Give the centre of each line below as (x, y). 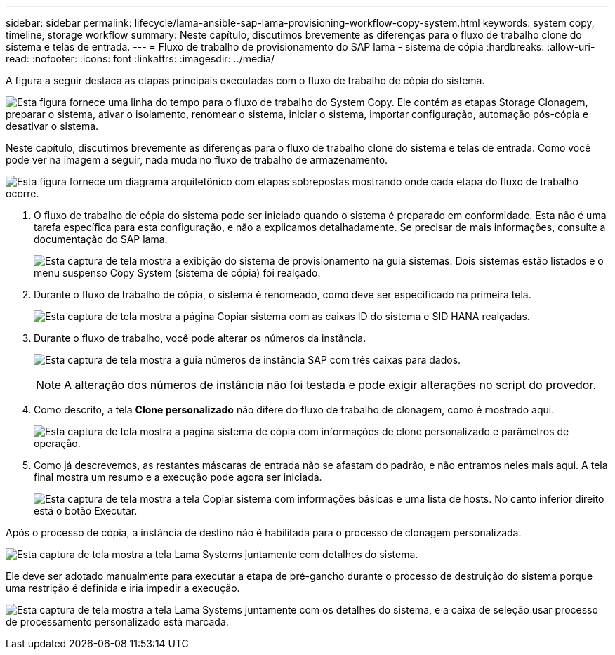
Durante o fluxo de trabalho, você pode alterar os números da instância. (200, 338)
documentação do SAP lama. (101, 239)
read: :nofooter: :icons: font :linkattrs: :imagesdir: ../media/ (140, 59)
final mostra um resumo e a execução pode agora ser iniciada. (178, 477)
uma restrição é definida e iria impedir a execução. (123, 588)
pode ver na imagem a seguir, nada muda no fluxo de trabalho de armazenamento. (197, 160)
